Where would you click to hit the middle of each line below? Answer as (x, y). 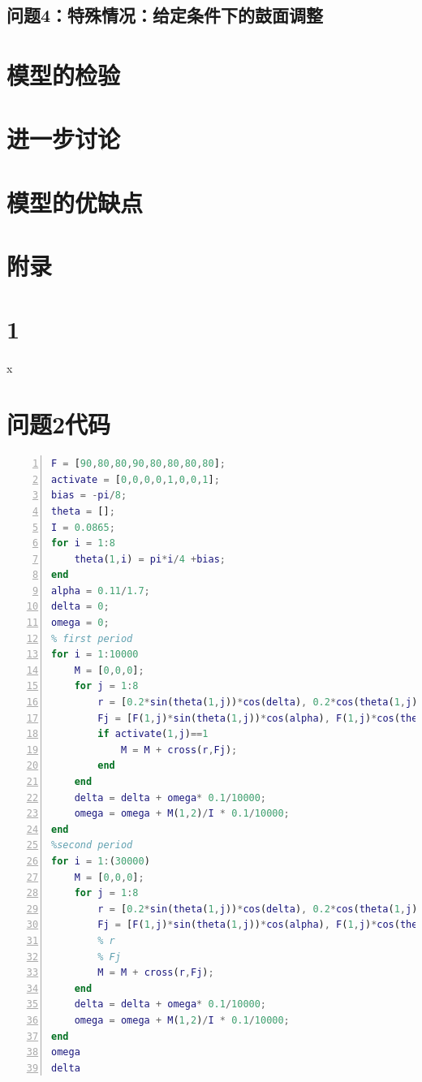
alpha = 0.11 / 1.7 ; (101, 591)
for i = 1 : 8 (83, 543)
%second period (92, 845)
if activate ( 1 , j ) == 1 (153, 734)
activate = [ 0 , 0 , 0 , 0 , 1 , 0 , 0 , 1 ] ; (136, 479)
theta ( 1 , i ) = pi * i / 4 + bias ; (150, 559)
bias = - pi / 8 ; (89, 496)
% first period (92, 638)
